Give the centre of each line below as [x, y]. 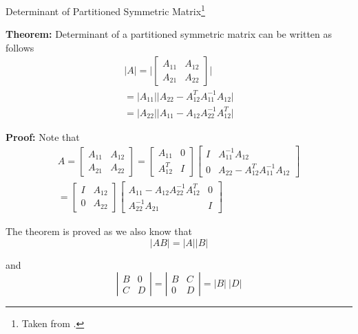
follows [20, 47]
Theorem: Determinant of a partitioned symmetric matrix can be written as [169, 34]
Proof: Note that [43, 136]
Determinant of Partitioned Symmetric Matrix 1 [105, 10]
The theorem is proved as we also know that [99, 231]
